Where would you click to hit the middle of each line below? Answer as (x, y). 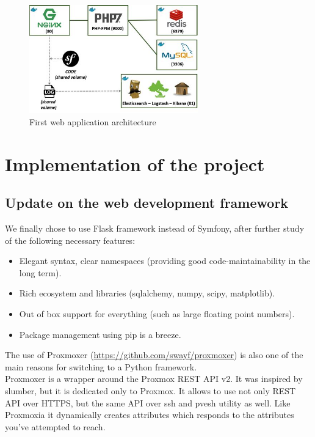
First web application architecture (93, 121)
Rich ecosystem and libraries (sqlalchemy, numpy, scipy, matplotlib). (147, 293)
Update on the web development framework (147, 203)
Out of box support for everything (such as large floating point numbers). (157, 314)
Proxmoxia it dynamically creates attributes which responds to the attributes (150, 415)
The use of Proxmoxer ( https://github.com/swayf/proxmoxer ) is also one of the (154, 355)
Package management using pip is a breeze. (100, 334)
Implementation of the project (135, 163)
